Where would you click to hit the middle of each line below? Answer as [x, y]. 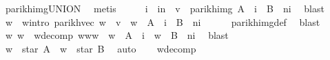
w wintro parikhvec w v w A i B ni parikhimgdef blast [163, 21]
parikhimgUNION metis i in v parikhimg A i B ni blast [165, 8]
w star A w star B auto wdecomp [101, 48]
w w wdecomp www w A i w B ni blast [117, 35]
